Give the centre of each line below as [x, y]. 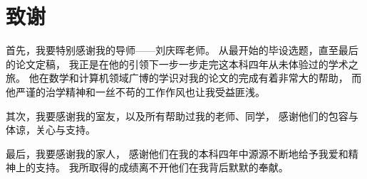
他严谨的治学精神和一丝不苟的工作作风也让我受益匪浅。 [135, 91]
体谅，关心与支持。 [51, 130]
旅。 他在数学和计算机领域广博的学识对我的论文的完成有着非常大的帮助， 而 [184, 78]
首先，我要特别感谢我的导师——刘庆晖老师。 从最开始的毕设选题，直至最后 [182, 50]
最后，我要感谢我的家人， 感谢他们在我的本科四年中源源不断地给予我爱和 [177, 153]
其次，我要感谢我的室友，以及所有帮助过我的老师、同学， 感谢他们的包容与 [182, 115]
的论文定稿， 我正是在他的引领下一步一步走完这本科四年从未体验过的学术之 [182, 64]
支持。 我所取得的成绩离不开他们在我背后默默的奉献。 [162, 167]
